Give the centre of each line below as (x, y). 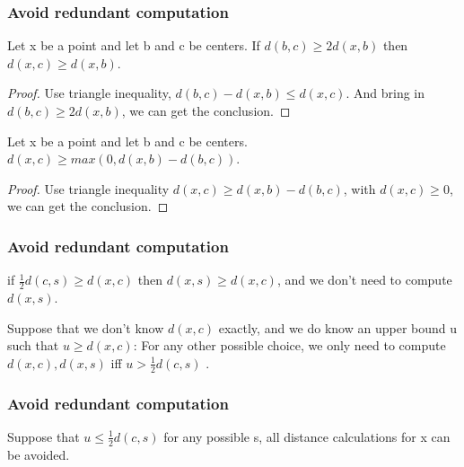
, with (359, 188)
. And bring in (385, 93)
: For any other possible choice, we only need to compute (289, 345)
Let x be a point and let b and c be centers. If (134, 45)
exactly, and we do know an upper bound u (338, 327)
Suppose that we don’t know (86, 327)
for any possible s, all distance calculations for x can (307, 436)
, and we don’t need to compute (364, 280)
